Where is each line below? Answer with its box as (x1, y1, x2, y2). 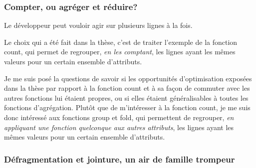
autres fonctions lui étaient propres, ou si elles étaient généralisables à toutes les (4, 92, 249, 103)
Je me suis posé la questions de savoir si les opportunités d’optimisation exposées (4, 73, 252, 83)
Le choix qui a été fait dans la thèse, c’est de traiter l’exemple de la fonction (4, 36, 238, 47)
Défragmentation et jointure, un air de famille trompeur (4, 153, 235, 165)
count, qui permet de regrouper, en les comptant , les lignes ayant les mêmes (4, 46, 236, 57)
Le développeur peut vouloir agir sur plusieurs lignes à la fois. (4, 20, 193, 30)
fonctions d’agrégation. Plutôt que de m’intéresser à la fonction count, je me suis (4, 102, 251, 113)
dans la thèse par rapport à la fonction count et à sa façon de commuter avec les (4, 83, 250, 93)
